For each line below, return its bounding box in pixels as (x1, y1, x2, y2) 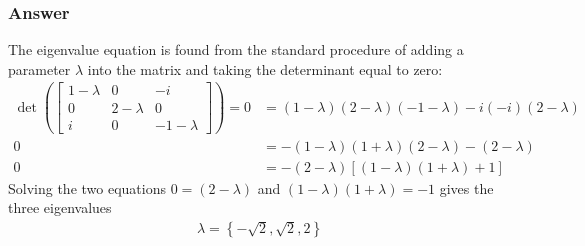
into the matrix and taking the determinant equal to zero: (87, 58, 443, 79)
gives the (439, 177, 494, 198)
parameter (8, 58, 71, 79)
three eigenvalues (8, 197, 112, 218)
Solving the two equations (8, 177, 166, 198)
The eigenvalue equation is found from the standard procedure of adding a (8, 39, 464, 60)
